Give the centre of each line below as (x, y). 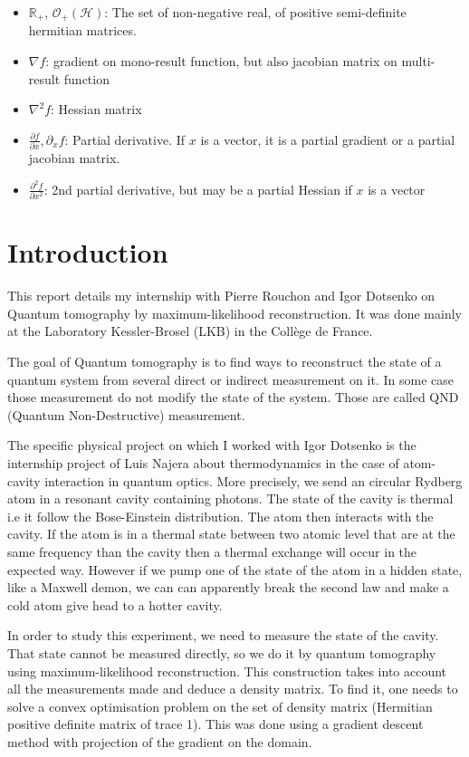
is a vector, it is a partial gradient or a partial (328, 139)
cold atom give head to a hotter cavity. (115, 604)
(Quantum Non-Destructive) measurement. (126, 414)
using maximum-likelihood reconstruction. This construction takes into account (227, 671)
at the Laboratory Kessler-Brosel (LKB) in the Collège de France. (190, 331)
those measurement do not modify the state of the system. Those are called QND (233, 397)
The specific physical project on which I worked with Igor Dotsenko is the (212, 445)
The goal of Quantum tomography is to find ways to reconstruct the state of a (225, 362)
